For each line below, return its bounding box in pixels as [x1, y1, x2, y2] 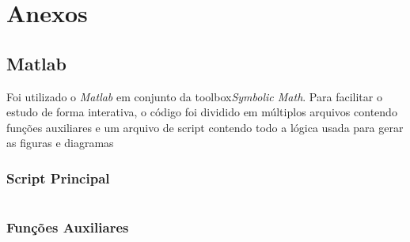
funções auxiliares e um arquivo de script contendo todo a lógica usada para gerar [6, 119, 404, 135]
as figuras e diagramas [6, 134, 114, 151]
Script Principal [6, 168, 110, 187]
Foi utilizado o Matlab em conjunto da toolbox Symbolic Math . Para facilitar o [6, 88, 382, 104]
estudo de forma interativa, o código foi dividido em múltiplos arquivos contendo [6, 104, 397, 120]
